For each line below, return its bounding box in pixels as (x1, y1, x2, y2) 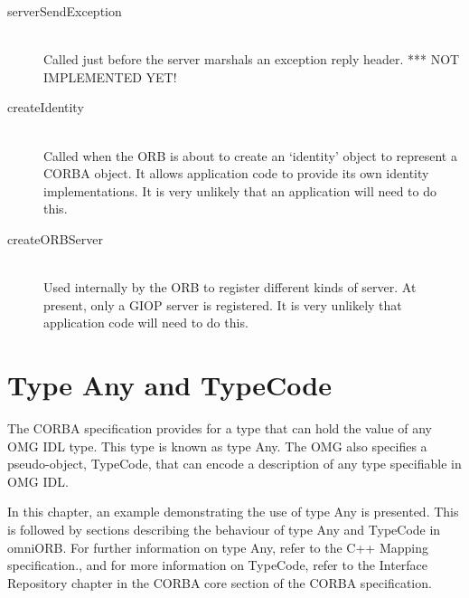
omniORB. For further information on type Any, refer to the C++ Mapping (7, 537, 429, 556)
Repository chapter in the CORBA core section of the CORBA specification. (7, 573, 432, 592)
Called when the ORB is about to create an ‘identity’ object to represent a (43, 146, 457, 165)
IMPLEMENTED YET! (43, 67, 177, 86)
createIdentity (7, 98, 84, 117)
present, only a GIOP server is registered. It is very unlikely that (43, 295, 402, 314)
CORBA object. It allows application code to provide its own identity (43, 164, 429, 183)
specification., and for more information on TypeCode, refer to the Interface (7, 555, 428, 574)
